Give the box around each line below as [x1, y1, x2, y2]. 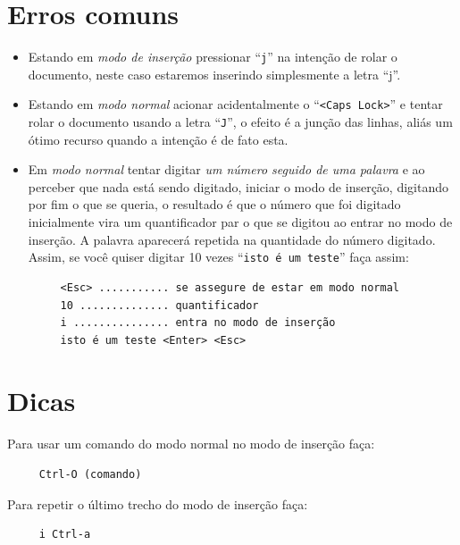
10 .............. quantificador [60, 298, 259, 312]
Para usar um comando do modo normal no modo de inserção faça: [7, 434, 375, 453]
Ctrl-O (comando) [38, 468, 142, 481]
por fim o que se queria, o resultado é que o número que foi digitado [28, 195, 401, 214]
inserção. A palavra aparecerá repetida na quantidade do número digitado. [28, 230, 436, 248]
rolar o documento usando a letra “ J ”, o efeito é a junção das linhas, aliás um [28, 113, 453, 131]
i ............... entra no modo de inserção [60, 316, 336, 330]
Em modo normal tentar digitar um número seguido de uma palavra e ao [28, 160, 425, 179]
